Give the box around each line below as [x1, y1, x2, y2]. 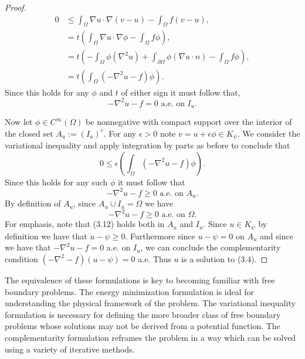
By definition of [5, 197, 61, 209]
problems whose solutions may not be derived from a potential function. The [5, 320, 280, 332]
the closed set [5, 127, 53, 139]
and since [260, 229, 293, 242]
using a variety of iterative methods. [5, 343, 135, 355]
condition [5, 252, 38, 265]
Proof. [5, 1, 26, 13]
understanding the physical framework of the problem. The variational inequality [5, 297, 296, 309]
